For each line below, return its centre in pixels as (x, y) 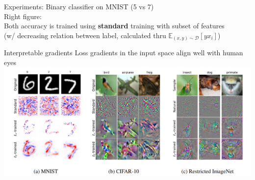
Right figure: (23, 16)
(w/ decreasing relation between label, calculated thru (85, 35)
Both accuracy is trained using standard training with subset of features (114, 26)
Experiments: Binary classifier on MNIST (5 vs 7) (79, 6)
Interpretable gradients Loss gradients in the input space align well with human (124, 53)
